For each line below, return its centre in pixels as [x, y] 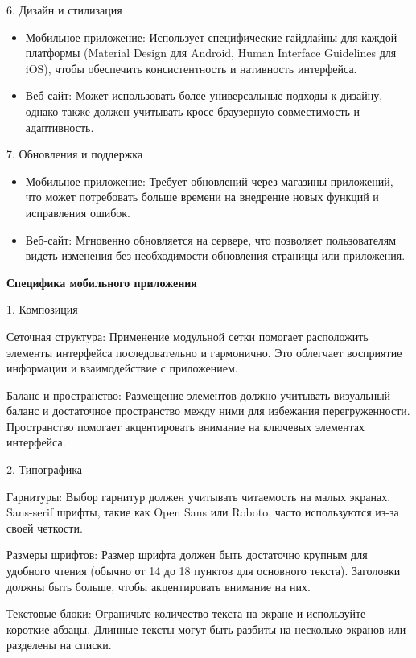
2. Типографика [45, 469]
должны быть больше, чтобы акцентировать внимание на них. [159, 586]
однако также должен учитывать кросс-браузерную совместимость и [193, 111]
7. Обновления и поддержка [75, 154]
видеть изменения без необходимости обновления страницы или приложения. [215, 255]
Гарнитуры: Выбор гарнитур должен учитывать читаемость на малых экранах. [199, 496]
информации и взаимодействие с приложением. [122, 368]
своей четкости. [45, 527]
